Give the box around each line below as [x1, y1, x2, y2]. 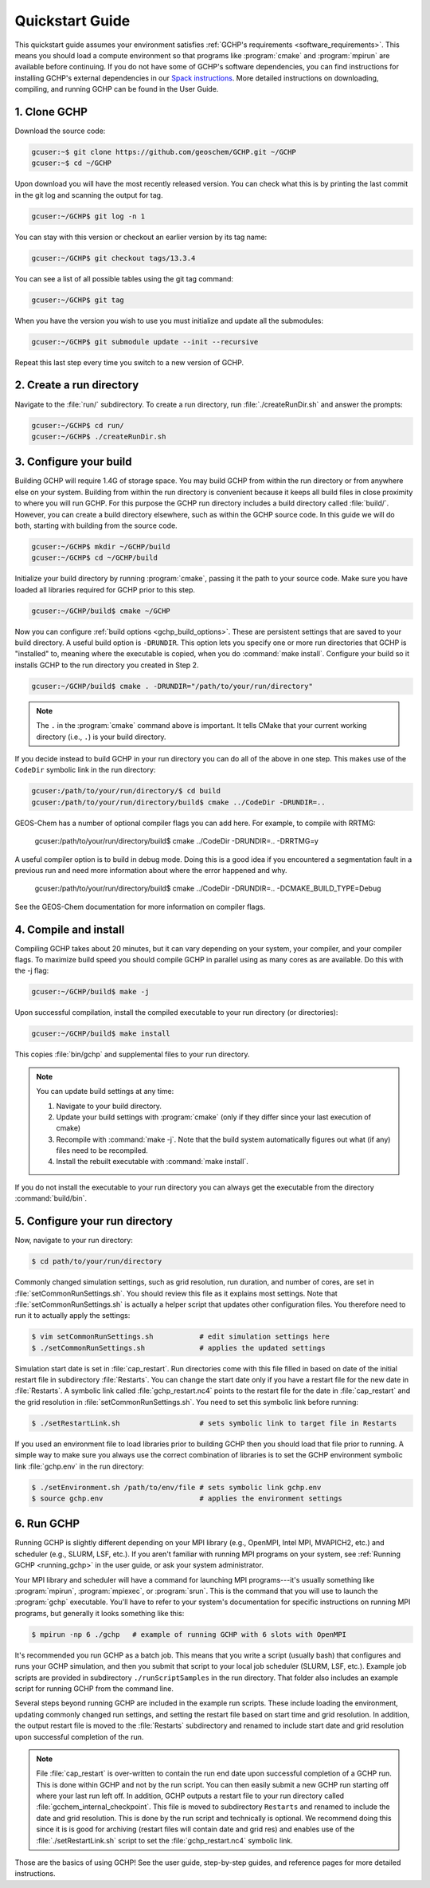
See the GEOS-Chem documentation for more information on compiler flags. [14, 902, 266, 911]
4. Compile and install [14, 922, 125, 936]
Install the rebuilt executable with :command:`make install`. [56, 1157, 248, 1166]
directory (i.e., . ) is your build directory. [36, 732, 166, 741]
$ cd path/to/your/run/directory [31, 1257, 162, 1266]
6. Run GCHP [14, 1517, 80, 1531]
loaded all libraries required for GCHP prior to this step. [14, 584, 195, 594]
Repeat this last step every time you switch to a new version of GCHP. [14, 357, 244, 367]
